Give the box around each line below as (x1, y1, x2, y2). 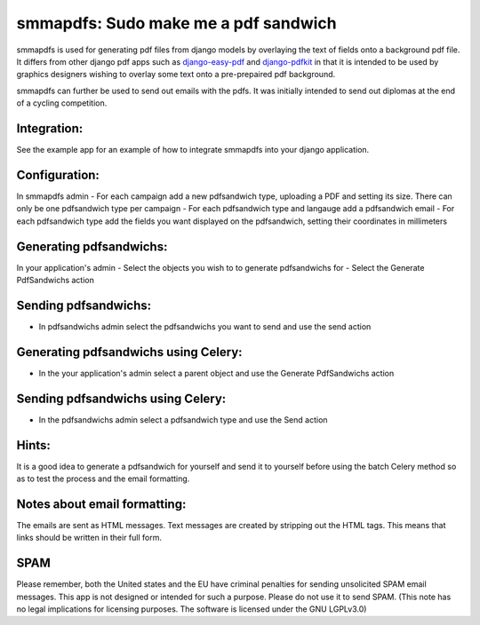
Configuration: (16, 167, 100, 182)
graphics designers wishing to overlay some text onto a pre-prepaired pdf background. (16, 69, 336, 80)
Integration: (16, 121, 84, 136)
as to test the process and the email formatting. (16, 473, 190, 484)
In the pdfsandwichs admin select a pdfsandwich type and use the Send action (38, 414, 328, 425)
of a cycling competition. (16, 98, 108, 108)
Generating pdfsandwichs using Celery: (16, 344, 244, 360)
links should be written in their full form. (16, 533, 162, 543)
